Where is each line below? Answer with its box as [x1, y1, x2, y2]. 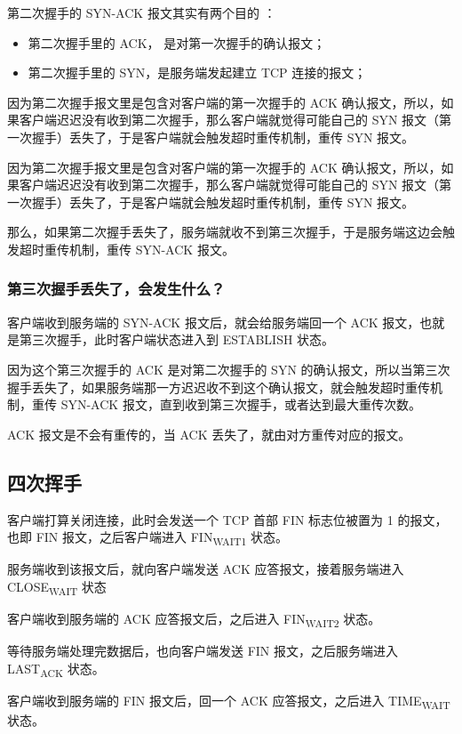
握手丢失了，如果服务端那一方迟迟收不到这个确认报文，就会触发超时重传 [7, 377, 430, 396]
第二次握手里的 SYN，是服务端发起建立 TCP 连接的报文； [28, 63, 367, 82]
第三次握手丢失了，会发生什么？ [7, 278, 226, 300]
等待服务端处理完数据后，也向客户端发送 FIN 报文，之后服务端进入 [7, 641, 399, 660]
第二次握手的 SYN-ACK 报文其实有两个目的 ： [7, 4, 276, 21]
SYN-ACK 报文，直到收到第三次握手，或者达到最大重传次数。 [60, 395, 421, 414]
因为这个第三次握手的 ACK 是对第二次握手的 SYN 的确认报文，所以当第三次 [7, 359, 450, 378]
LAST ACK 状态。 [7, 658, 105, 680]
